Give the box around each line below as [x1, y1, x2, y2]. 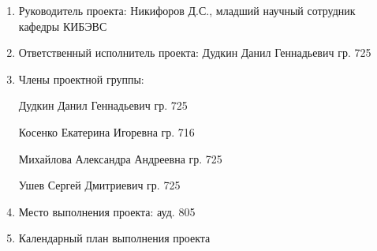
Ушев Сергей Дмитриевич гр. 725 [18, 177, 181, 193]
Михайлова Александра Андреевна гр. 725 [18, 150, 222, 167]
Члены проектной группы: [18, 70, 144, 87]
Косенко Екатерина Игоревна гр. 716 [18, 123, 195, 140]
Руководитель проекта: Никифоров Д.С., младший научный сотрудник [18, 2, 356, 18]
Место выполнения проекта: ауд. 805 [18, 203, 196, 219]
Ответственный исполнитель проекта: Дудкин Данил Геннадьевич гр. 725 [18, 44, 371, 61]
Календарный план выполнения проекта [18, 230, 211, 246]
